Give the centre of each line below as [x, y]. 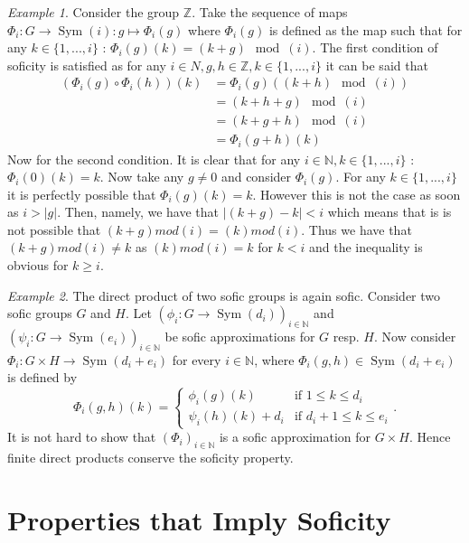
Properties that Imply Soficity [199, 519]
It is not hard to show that [82, 437]
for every [197, 359]
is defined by [42, 377]
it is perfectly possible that [82, 194]
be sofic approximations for [240, 337]
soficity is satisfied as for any [87, 65]
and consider [256, 177]
